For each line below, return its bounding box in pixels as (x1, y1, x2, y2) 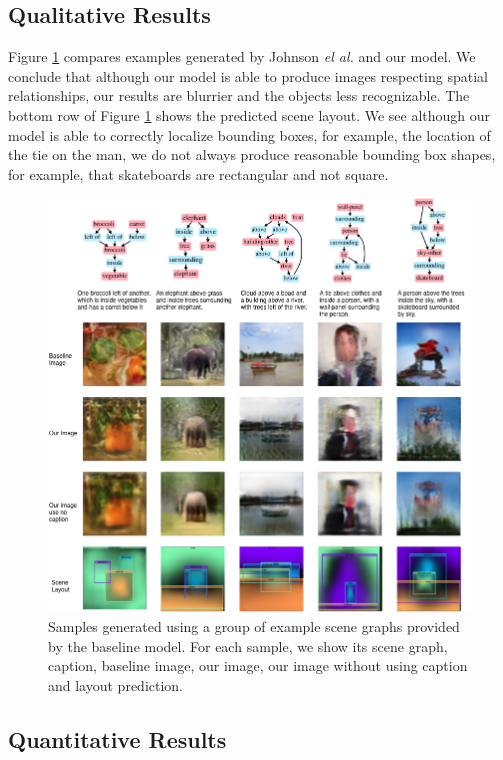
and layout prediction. (48, 674, 184, 695)
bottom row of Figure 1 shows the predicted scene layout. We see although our (8, 104, 491, 125)
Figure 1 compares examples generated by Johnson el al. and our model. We (8, 46, 476, 67)
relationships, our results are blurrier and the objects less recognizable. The (8, 85, 470, 106)
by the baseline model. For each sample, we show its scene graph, (48, 635, 448, 656)
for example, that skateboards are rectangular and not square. (8, 163, 389, 184)
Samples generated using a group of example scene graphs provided (48, 615, 460, 636)
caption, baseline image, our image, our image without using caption (48, 655, 468, 676)
